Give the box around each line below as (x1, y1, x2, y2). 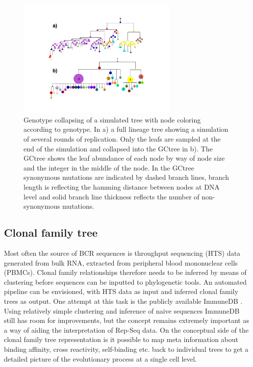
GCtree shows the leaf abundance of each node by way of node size (24, 153, 225, 163)
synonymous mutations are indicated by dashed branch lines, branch (24, 172, 229, 182)
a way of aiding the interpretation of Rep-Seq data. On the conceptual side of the (4, 324, 249, 335)
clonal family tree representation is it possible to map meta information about (4, 334, 239, 344)
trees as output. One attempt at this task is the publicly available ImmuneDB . (4, 296, 243, 306)
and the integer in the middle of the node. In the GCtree (24, 162, 194, 172)
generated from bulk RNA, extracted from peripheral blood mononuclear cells (4, 257, 238, 268)
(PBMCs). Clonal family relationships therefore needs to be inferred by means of (4, 267, 247, 277)
